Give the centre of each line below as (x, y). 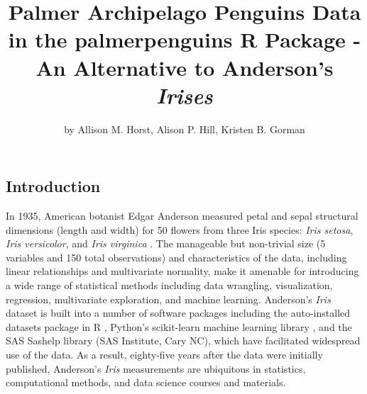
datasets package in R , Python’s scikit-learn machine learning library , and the (179, 326)
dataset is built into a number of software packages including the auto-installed (178, 313)
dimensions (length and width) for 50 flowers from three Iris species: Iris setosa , (180, 229)
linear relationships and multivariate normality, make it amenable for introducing (182, 271)
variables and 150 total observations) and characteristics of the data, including (176, 257)
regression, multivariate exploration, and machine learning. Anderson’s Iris (168, 299)
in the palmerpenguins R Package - (185, 39)
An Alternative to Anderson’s (185, 67)
